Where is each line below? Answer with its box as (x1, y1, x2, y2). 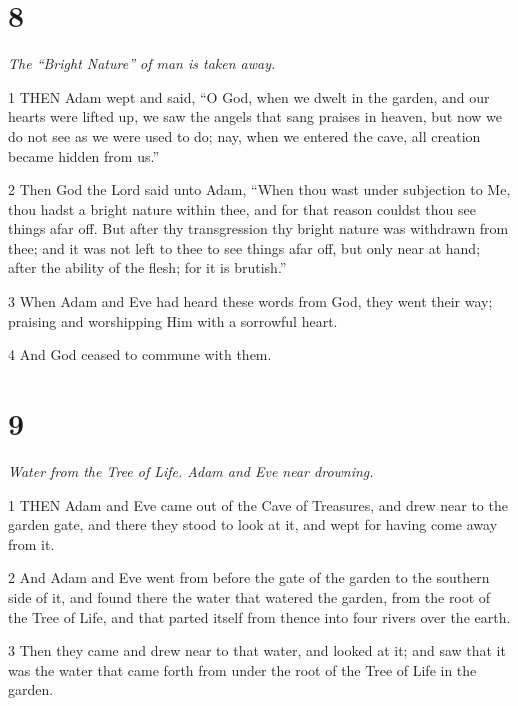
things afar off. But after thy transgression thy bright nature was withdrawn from (8, 218, 509, 239)
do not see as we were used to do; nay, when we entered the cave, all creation (8, 125, 481, 146)
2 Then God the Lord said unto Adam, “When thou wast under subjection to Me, (8, 179, 511, 200)
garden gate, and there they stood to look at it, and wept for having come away (8, 514, 498, 535)
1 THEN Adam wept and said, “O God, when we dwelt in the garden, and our (8, 86, 490, 107)
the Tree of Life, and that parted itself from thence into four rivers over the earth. (8, 606, 511, 627)
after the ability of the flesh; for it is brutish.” (8, 257, 287, 278)
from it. (8, 533, 55, 554)
